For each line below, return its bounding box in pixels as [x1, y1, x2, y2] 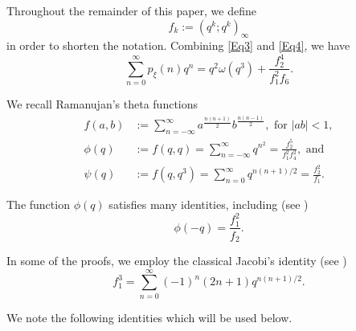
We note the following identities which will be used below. [6, 309, 293, 325]
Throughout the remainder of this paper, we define [6, 2, 256, 18]
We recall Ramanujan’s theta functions [6, 96, 198, 112]
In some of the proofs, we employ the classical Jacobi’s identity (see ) [6, 251, 347, 268]
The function [6, 196, 70, 213]
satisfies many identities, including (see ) [108, 196, 309, 213]
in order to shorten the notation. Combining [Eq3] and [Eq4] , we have [6, 37, 350, 54]
